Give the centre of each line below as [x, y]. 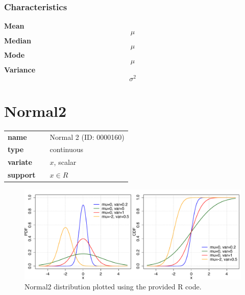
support [22, 175]
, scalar [65, 162]
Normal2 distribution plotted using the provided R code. [113, 287]
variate [20, 162]
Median [18, 40]
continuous [67, 149]
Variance [20, 69]
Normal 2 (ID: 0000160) [87, 137]
